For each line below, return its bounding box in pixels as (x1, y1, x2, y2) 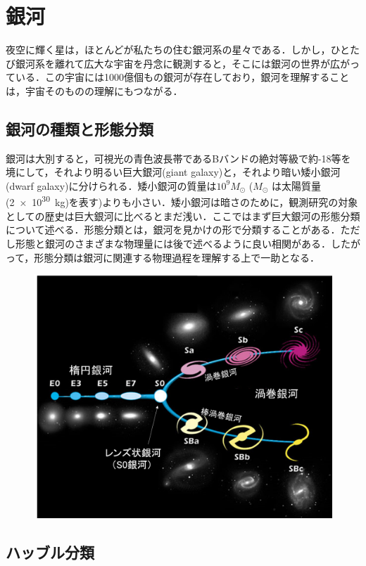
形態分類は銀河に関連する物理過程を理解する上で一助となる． (34, 250, 320, 264)
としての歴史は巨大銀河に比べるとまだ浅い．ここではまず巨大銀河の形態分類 (6, 208, 360, 223)
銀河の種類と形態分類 (6, 117, 153, 139)
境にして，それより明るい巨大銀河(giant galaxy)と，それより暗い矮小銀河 (6, 165, 341, 179)
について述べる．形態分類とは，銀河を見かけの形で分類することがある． (6, 222, 341, 237)
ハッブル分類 (6, 541, 94, 563)
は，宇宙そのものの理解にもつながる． (6, 83, 183, 98)
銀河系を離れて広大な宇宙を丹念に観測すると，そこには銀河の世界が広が (15, 56, 351, 70)
